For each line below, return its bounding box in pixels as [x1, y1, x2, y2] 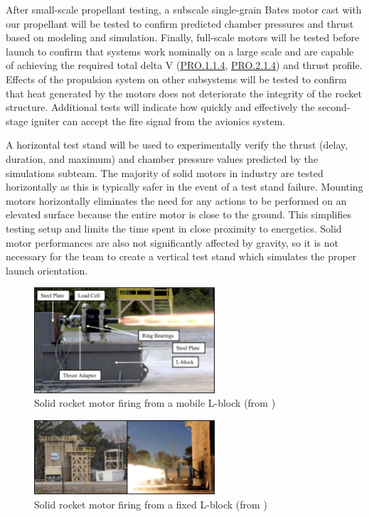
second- [318, 100, 351, 114]
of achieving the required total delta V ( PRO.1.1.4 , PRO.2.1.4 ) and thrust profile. [6, 58, 363, 73]
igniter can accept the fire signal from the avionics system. [31, 113, 286, 128]
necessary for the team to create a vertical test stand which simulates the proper [6, 249, 357, 264]
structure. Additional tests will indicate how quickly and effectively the [6, 100, 315, 114]
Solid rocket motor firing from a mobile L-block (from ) [34, 395, 276, 410]
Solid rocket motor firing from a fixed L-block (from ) [34, 496, 267, 511]
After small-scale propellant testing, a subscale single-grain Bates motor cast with [6, 2, 362, 16]
